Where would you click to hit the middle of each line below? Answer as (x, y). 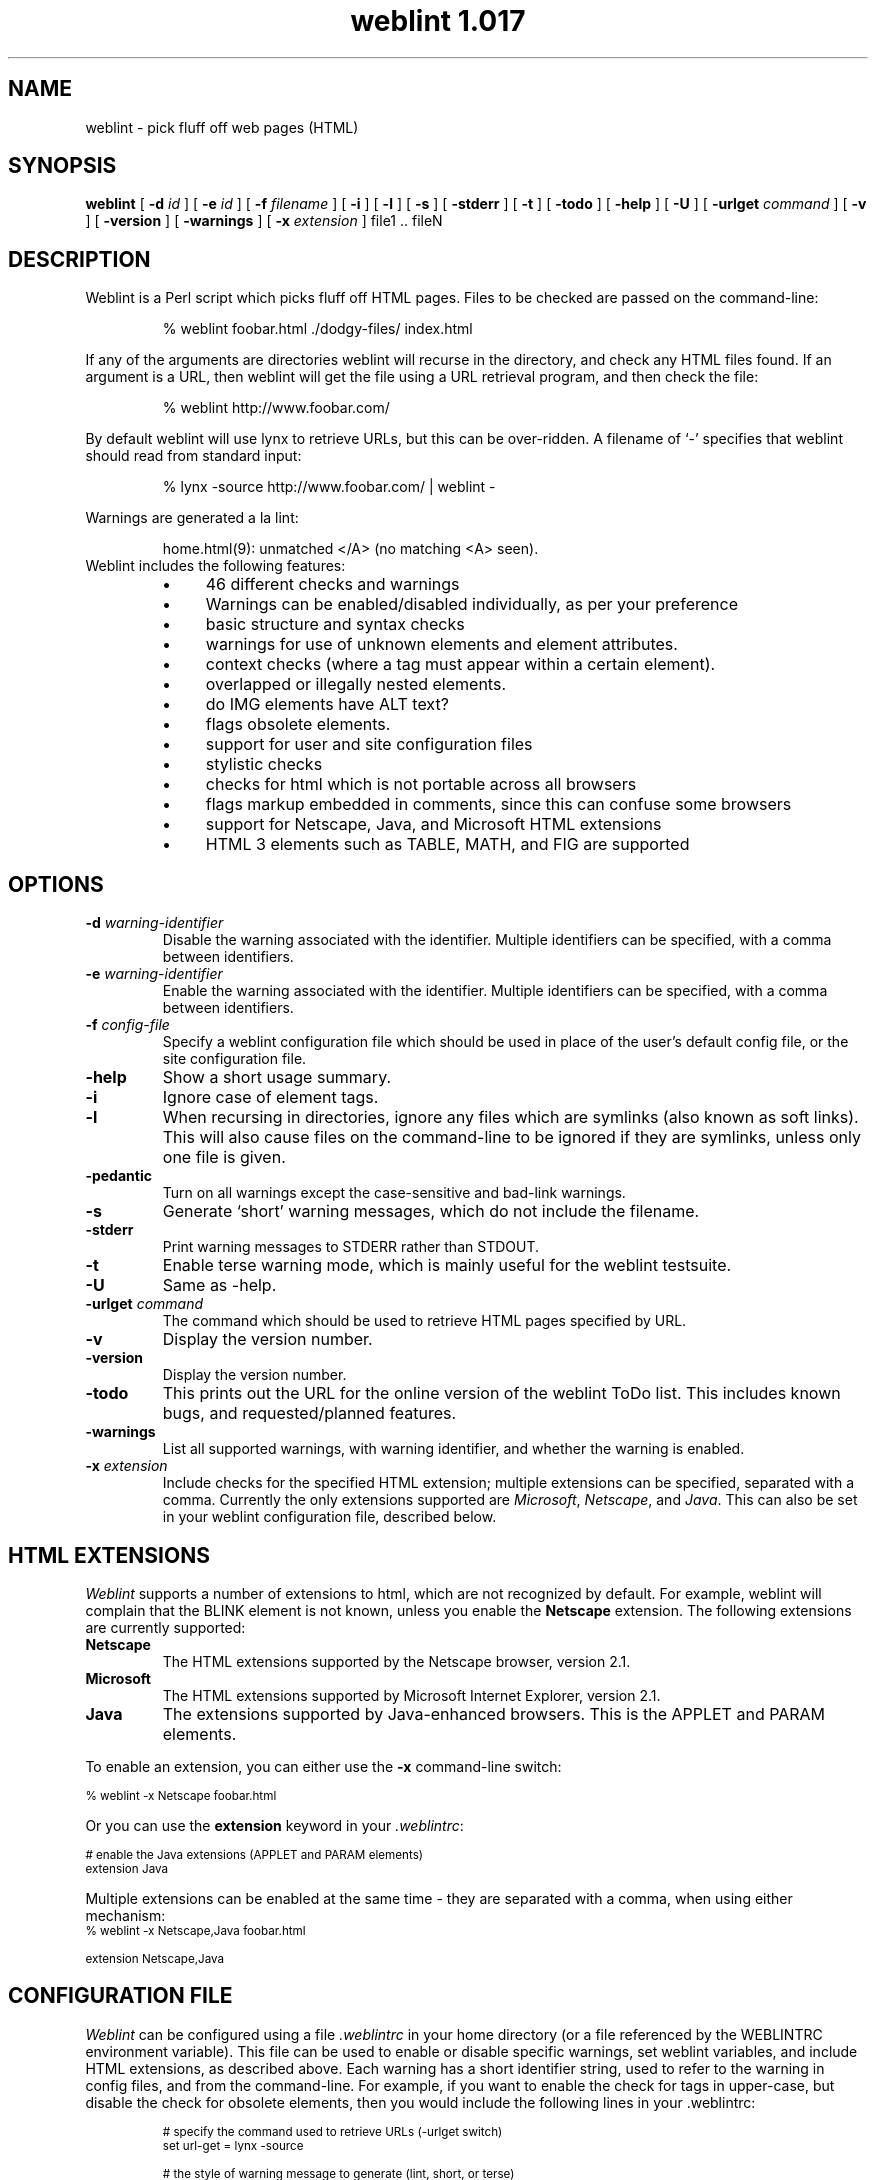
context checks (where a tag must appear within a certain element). (460, 664)
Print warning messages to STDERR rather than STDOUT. (350, 1247)
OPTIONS (56, 884)
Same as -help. (219, 1285)
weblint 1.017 (438, 21)
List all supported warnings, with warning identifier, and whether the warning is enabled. (453, 1449)
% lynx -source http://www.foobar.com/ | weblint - (329, 487)
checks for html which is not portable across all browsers (421, 784)
